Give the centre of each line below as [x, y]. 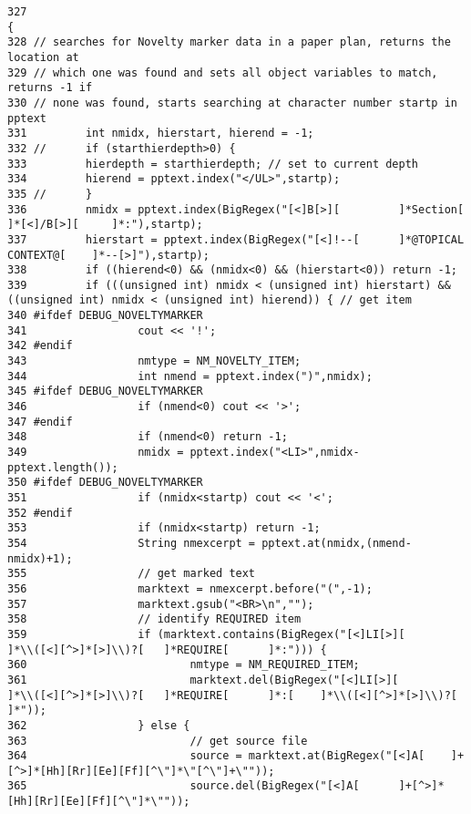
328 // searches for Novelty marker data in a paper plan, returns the [229, 42]
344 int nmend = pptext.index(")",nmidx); [190, 376]
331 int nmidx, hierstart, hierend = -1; [161, 134]
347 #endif [40, 422]
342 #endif [40, 346]
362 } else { [99, 725]
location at [43, 57]
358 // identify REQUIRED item [154, 619]
